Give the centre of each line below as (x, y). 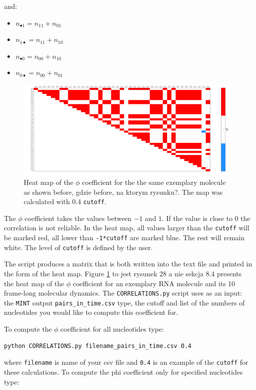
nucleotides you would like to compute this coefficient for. (91, 312)
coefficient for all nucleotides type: (112, 329)
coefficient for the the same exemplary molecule (154, 182)
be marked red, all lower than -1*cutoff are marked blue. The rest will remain (124, 238)
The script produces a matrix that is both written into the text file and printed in (128, 264)
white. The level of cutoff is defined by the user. (78, 247)
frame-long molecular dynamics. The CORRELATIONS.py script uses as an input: (123, 293)
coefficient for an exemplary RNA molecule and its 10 (154, 283)
